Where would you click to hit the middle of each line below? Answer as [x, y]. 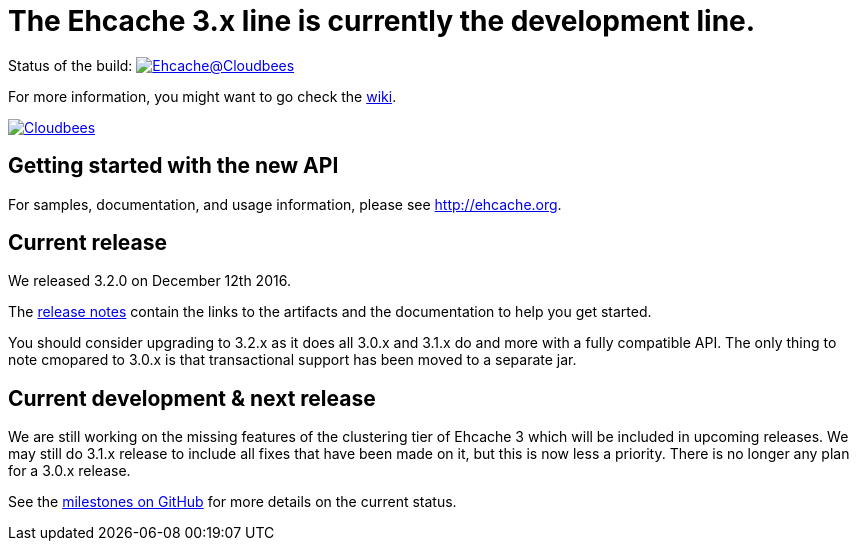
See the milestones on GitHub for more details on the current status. [232, 502]
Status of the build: [70, 65]
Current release [88, 243]
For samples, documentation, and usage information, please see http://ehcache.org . [285, 204]
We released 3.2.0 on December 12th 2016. [149, 281]
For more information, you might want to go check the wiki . [202, 96]
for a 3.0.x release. [69, 471]
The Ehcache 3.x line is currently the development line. [382, 21]
